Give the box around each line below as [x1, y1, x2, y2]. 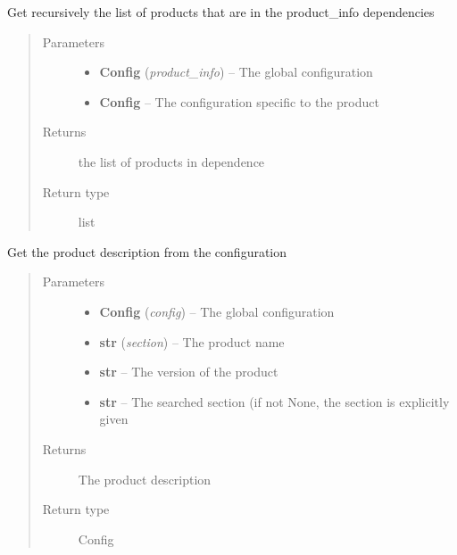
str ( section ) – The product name [99, 332, 285, 351]
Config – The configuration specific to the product [99, 92, 379, 111]
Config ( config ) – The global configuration [99, 302, 335, 320]
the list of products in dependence [78, 152, 265, 170]
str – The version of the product [99, 362, 278, 381]
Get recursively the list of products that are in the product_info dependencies [7, 3, 435, 21]
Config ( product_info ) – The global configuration [99, 62, 373, 81]
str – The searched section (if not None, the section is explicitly [99, 392, 450, 410]
